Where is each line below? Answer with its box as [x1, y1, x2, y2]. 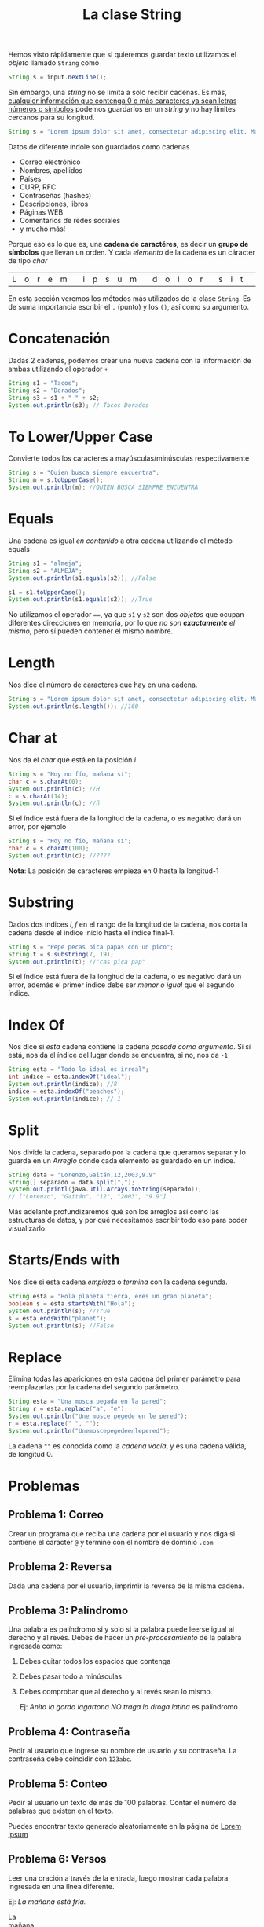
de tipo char [8, 255, 48, 265]
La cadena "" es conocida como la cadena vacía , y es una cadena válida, [8, 1441, 247, 1451]
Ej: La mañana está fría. [8, 1896, 86, 1907]
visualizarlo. [8, 1224, 47, 1233]
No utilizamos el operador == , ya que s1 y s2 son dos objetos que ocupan [8, 610, 244, 619]
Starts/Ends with [8, 1251, 120, 1269]
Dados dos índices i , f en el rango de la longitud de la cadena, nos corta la [8, 919, 247, 929]
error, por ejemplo [8, 822, 67, 831]
